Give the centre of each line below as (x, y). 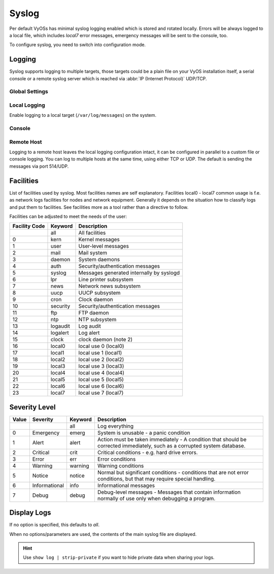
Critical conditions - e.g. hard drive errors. (147, 452)
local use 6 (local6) (101, 386)
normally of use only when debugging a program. (156, 498)
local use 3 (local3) (101, 366)
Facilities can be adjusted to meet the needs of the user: (68, 216)
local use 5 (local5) (101, 379)
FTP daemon (94, 313)
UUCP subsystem (99, 293)
